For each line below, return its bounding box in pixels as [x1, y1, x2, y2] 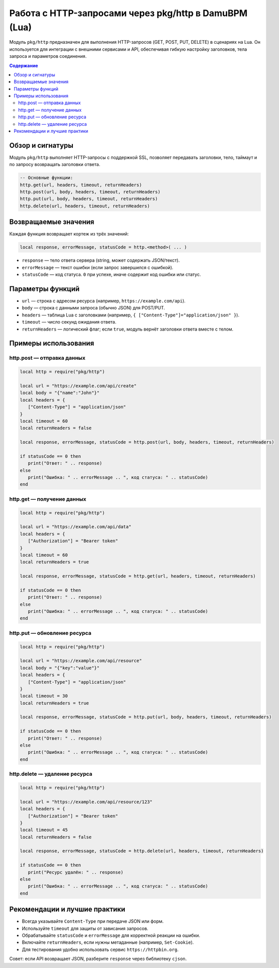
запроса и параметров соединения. [9, 53, 87, 59]
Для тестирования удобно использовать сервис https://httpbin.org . [22, 946, 178, 952]
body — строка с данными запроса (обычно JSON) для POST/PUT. [22, 305, 165, 311]
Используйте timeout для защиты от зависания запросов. [22, 925, 148, 931]
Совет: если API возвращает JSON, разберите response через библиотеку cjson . [9, 956, 187, 962]
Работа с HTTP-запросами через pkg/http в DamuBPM [9, 8, 248, 19]
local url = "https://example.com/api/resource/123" [20, 799, 153, 804]
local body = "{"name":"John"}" [20, 390, 100, 396]
